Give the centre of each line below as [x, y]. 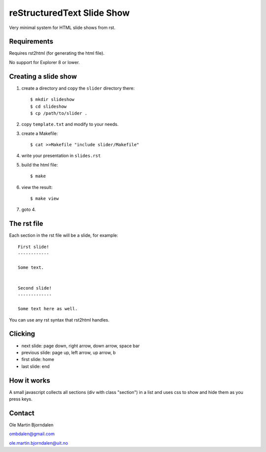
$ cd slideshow [49, 106]
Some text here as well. [48, 309]
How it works [30, 380]
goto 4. [29, 210]
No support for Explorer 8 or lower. [44, 62]
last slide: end [36, 366]
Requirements [31, 42]
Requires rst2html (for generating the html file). [57, 53]
